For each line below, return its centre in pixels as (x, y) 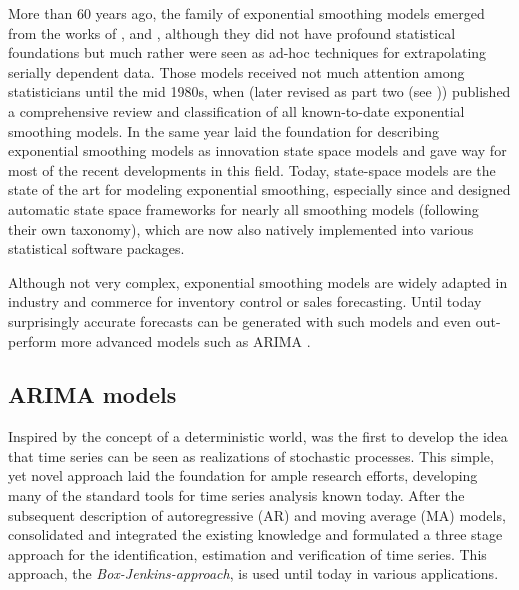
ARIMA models (92, 394)
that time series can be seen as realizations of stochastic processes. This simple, (251, 455)
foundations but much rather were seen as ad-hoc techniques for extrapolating (247, 52)
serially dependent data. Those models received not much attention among (236, 71)
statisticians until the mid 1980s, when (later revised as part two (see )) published (259, 91)
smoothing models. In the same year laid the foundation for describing (223, 130)
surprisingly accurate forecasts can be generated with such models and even (240, 320)
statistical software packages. (96, 248)
